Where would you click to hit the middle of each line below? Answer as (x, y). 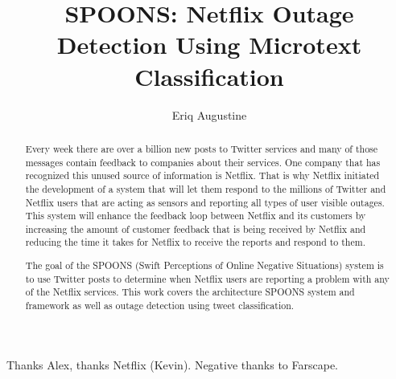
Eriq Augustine (209, 114)
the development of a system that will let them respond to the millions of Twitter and (206, 188)
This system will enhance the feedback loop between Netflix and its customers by (196, 216)
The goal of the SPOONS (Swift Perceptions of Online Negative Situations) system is (204, 265)
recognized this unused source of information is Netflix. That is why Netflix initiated (202, 175)
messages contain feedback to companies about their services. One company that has (203, 162)
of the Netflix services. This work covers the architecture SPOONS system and (190, 292)
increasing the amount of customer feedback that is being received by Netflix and (196, 228)
